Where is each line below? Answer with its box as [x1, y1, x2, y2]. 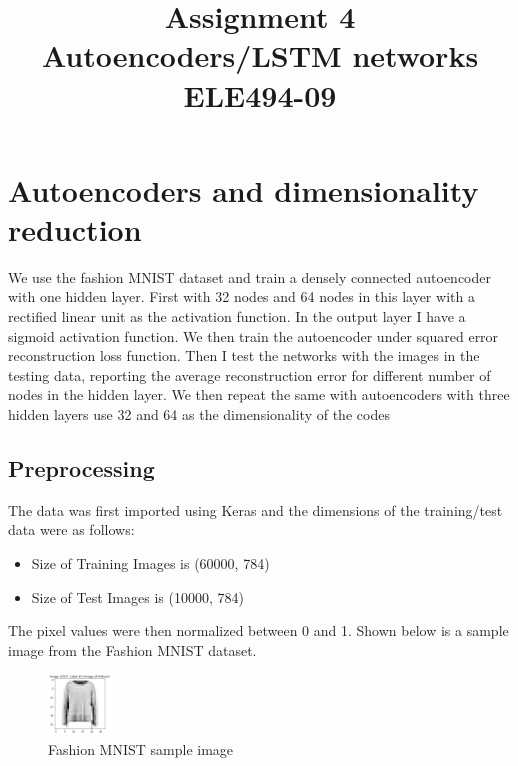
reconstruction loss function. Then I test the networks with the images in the [8, 345, 480, 366]
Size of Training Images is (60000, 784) [31, 553, 270, 574]
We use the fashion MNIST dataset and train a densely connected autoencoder [8, 266, 491, 287]
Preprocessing [8, 453, 155, 484]
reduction [8, 208, 142, 249]
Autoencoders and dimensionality [8, 169, 479, 210]
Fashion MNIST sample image [48, 739, 234, 760]
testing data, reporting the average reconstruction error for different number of [8, 364, 491, 385]
